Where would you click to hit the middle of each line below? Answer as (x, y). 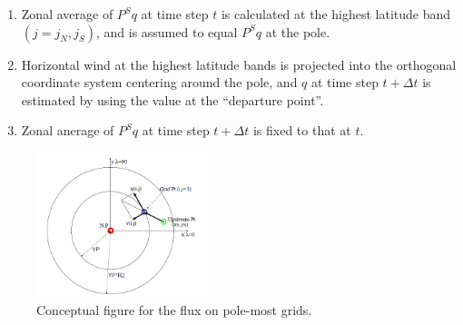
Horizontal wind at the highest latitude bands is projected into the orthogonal (239, 64)
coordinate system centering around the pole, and (159, 82)
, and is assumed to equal (167, 31)
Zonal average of (67, 14)
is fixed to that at (302, 130)
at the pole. (298, 31)
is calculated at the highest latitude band (336, 14)
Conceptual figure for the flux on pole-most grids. (174, 309)
